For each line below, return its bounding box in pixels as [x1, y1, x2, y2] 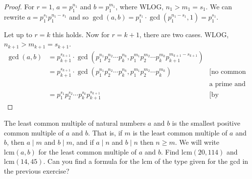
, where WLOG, [115, 1, 164, 11]
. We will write [175, 137, 219, 147]
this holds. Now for [52, 29, 110, 39]
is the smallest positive [172, 118, 240, 128]
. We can [206, 1, 232, 11]
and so [69, 11, 89, 22]
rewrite [4, 11, 25, 22]
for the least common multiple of [38, 146, 137, 157]
